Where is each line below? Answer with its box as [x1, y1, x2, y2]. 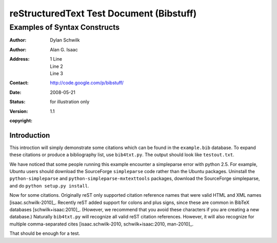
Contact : [9, 80, 29, 86]
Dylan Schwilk [50, 37, 80, 43]
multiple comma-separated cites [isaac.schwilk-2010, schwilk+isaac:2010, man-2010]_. [9, 221, 194, 227]
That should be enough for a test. [9, 230, 81, 236]
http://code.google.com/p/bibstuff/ [50, 80, 124, 86]
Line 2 [50, 63, 64, 69]
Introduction [9, 131, 50, 140]
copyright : [9, 117, 33, 123]
